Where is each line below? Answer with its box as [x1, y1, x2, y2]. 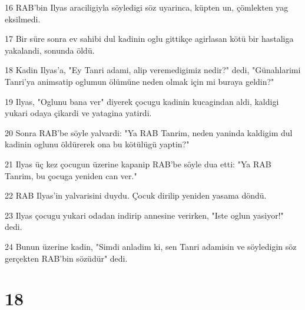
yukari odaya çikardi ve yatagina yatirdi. [5, 107, 152, 119]
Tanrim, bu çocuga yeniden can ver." [5, 169, 137, 182]
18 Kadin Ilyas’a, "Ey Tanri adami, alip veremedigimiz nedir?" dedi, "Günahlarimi [5, 64, 301, 76]
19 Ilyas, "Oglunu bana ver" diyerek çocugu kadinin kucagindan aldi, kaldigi [5, 95, 279, 107]
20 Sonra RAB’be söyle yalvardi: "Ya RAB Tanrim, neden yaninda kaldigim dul [5, 126, 293, 138]
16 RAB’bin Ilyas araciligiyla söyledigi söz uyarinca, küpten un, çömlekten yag [5, 1, 289, 13]
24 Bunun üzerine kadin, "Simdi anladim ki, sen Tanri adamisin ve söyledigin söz [5, 240, 297, 252]
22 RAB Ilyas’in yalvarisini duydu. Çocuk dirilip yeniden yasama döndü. [5, 189, 267, 202]
